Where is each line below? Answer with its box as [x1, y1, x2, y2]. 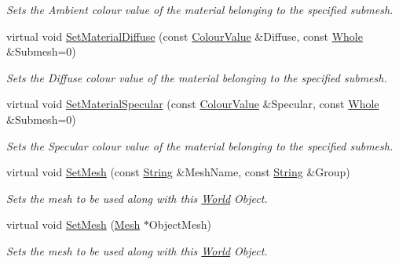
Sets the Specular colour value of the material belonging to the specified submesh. [6, 137, 394, 154]
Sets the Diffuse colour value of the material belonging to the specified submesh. [6, 69, 387, 85]
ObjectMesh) [148, 216, 211, 233]
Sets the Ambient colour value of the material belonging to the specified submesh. [6, 2, 394, 17]
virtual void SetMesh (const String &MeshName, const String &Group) [6, 164, 350, 180]
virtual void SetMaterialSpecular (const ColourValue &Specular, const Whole [6, 96, 379, 112]
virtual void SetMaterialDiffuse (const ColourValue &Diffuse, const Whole [6, 27, 363, 44]
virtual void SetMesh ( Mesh [6, 216, 141, 233]
